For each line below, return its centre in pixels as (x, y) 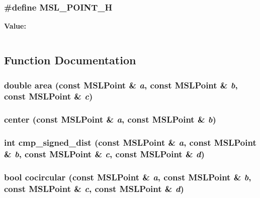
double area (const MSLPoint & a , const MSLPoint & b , (121, 85)
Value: (15, 26)
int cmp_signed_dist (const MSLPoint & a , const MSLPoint (130, 142)
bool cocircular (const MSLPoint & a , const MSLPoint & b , (128, 177)
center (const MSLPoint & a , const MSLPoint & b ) (110, 119)
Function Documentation (70, 60)
